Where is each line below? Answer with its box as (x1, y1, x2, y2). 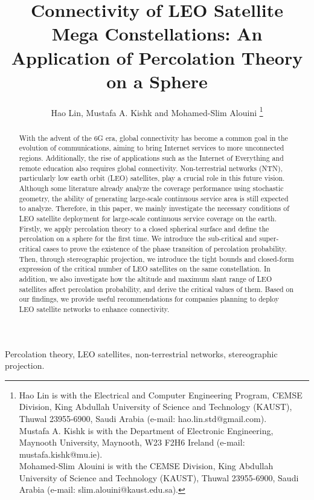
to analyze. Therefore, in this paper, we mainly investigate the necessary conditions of (19, 203, 289, 213)
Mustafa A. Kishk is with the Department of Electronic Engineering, (19, 424, 274, 437)
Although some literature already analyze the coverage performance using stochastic (19, 183, 284, 193)
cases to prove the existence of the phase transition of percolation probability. (43, 243, 287, 253)
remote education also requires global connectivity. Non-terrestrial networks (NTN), (19, 163, 283, 173)
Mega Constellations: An (51, 21, 263, 46)
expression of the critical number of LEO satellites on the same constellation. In (19, 264, 271, 274)
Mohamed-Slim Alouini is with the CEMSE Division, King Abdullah (19, 459, 274, 472)
